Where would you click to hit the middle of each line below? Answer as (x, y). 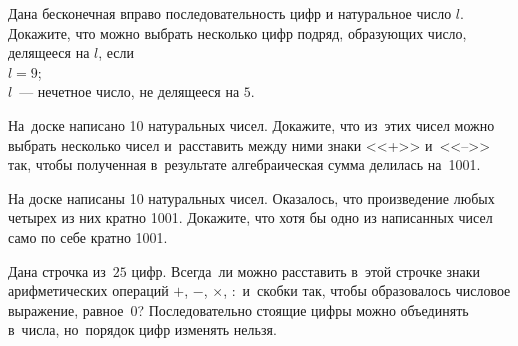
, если (116, 52)
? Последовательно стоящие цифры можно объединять (303, 309)
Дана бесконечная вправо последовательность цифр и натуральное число (230, 13)
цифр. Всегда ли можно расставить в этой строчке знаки (306, 270)
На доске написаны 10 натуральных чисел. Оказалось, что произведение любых (251, 197)
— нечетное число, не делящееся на (129, 91)
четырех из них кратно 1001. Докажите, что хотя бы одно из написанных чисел (250, 217)
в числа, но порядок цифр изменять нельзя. (142, 329)
